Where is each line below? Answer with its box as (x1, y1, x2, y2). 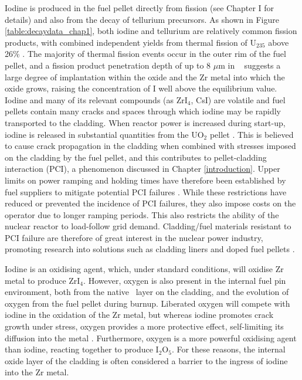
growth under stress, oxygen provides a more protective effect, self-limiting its (5, 320, 284, 333)
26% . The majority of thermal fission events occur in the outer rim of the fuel (5, 48, 286, 60)
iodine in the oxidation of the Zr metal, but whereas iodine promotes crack (5, 308, 274, 321)
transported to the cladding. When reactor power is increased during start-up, (5, 116, 286, 128)
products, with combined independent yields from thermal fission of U (5, 36, 257, 48)
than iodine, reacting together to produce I (5, 343, 159, 355)
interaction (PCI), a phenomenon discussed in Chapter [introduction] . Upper (5, 162, 280, 175)
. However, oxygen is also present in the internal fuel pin (83, 274, 286, 286)
